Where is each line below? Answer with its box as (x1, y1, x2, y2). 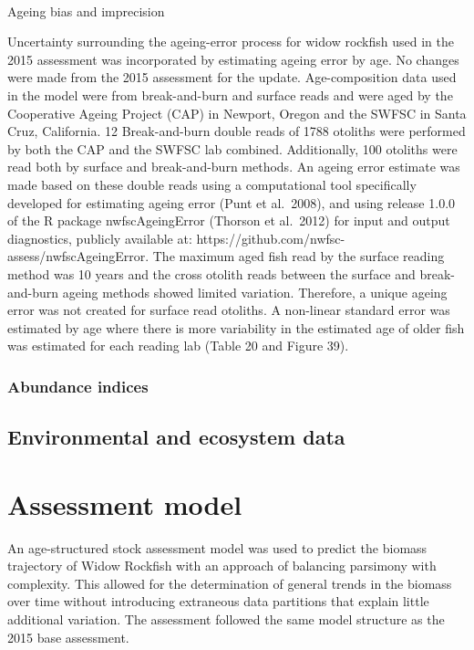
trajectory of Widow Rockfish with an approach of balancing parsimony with (7, 556, 437, 575)
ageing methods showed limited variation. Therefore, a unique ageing (62, 282, 448, 301)
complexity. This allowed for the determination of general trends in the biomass (7, 573, 452, 592)
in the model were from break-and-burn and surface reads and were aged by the (7, 85, 453, 104)
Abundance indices (7, 374, 149, 397)
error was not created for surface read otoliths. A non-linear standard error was (7, 300, 450, 320)
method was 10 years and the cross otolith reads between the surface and (7, 264, 416, 283)
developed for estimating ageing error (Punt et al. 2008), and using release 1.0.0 (7, 193, 456, 212)
